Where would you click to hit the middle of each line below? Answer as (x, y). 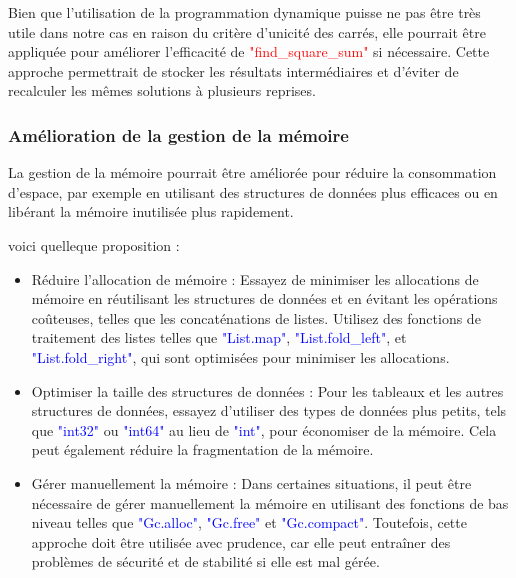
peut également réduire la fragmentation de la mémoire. (202, 449)
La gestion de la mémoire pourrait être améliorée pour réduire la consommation (252, 172)
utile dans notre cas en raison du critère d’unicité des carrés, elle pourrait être (247, 31)
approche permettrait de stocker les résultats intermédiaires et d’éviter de (233, 70)
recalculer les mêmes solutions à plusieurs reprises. (162, 90)
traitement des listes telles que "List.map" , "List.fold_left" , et (219, 337)
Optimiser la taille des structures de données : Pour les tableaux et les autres (267, 390)
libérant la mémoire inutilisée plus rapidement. (151, 211)
